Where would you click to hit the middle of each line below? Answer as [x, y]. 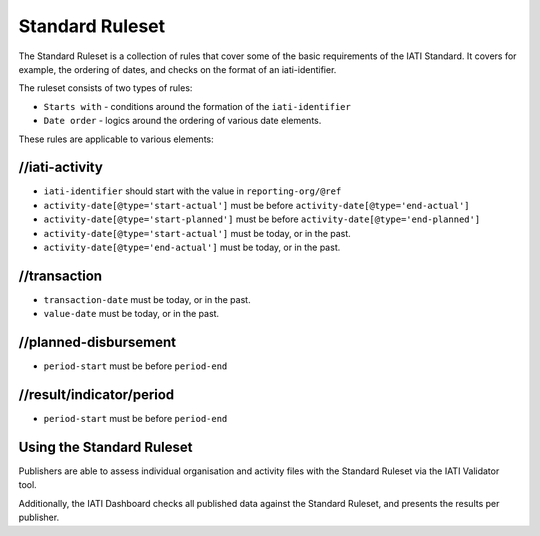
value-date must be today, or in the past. [131, 314]
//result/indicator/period [96, 394]
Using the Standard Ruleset [105, 446]
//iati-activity [61, 167]
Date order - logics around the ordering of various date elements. [182, 121]
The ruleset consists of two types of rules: [105, 88]
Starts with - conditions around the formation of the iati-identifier [197, 106]
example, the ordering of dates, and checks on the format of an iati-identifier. [177, 69]
